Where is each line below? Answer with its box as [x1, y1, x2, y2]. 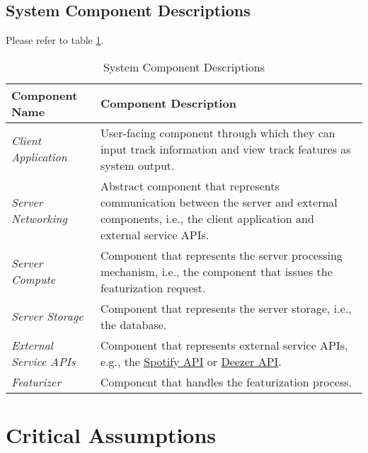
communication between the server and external [100, 193, 338, 210]
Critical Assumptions [6, 420, 217, 449]
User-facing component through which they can [100, 124, 335, 141]
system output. [100, 156, 175, 173]
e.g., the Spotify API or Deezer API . [100, 352, 282, 369]
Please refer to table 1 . [6, 33, 104, 47]
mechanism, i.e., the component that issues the [100, 263, 333, 280]
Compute [11, 271, 56, 288]
